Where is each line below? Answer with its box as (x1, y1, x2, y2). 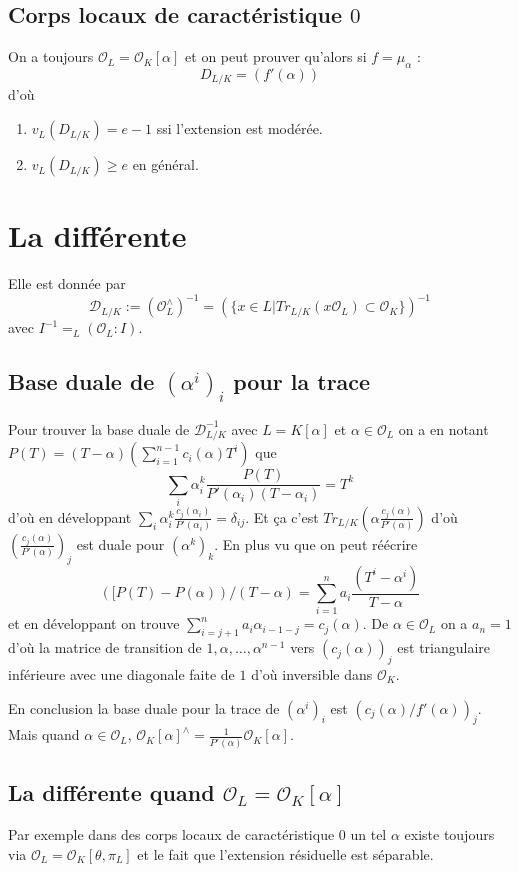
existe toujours (404, 823, 495, 844)
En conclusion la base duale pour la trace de (8, 697, 280, 718)
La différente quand (8, 777, 215, 808)
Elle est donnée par (8, 273, 126, 294)
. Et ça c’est (245, 506, 319, 527)
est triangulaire (397, 637, 491, 658)
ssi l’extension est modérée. (156, 118, 323, 139)
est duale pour (76, 533, 165, 554)
